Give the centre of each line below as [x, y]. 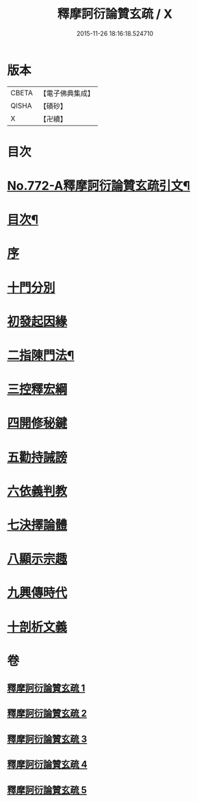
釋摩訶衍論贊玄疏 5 [47, 790]
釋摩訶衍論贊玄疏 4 [47, 765]
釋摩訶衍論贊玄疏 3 [47, 739]
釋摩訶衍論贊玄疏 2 [47, 714]
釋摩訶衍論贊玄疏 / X [115, 14]
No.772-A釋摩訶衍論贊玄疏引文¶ [98, 186]
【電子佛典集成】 [67, 93]
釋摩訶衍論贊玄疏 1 [46, 689]
